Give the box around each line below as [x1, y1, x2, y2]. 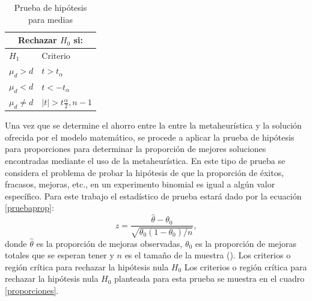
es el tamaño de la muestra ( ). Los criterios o [124, 249, 291, 261]
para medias [28, 13, 73, 25]
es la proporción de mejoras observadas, [36, 237, 183, 249]
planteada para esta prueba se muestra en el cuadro [114, 272, 305, 285]
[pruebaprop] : [5, 201, 54, 214]
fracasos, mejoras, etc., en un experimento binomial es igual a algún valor [5, 178, 275, 190]
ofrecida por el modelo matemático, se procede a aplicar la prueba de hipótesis [5, 130, 295, 143]
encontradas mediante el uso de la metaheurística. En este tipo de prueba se [5, 154, 286, 167]
